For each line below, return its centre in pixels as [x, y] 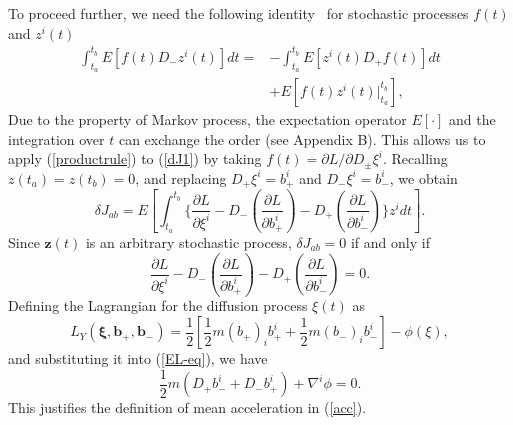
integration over [56, 138]
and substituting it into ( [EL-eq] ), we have [138, 358]
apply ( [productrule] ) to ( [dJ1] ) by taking [135, 158]
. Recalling [415, 158]
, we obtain [423, 177]
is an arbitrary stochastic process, [188, 242]
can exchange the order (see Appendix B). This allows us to [302, 138]
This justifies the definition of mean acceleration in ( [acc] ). [187, 407]
